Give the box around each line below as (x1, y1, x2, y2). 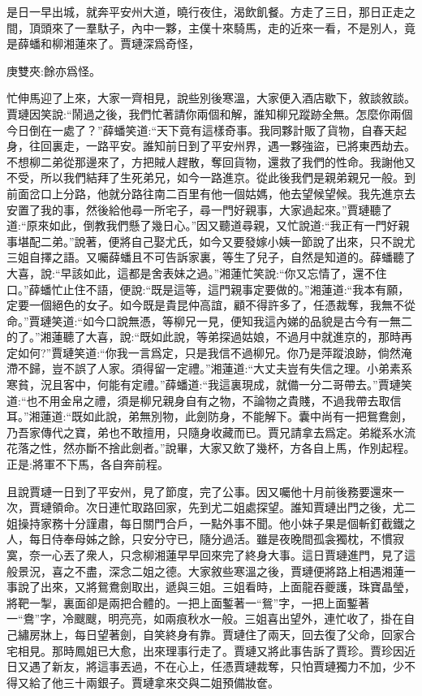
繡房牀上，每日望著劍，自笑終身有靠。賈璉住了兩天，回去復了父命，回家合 (17, 625, 416, 642)
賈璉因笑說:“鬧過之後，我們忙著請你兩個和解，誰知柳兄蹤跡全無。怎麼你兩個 (6, 105, 413, 122)
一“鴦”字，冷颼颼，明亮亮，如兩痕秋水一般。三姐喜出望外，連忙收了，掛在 (6, 610, 404, 627)
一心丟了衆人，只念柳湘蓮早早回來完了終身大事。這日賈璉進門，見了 (40, 547, 404, 563)
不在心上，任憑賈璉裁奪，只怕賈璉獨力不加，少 (153, 658, 404, 675)
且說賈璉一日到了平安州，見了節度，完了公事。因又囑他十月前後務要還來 (6, 482, 393, 499)
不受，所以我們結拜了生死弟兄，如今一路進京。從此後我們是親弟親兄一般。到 (6, 169, 416, 186)
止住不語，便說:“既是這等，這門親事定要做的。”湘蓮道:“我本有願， (62, 280, 410, 297)
